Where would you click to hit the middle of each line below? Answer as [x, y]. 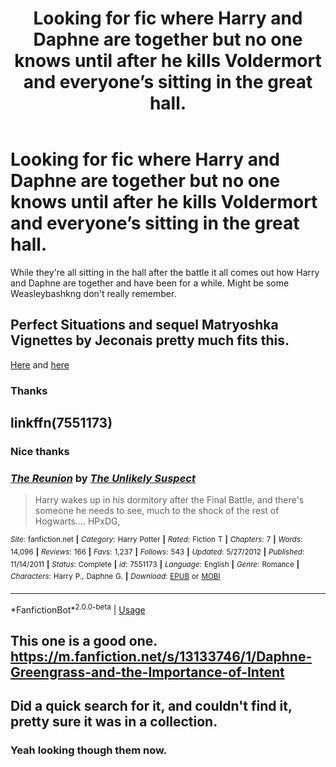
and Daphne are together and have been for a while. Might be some [150, 283]
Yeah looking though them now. [89, 750]
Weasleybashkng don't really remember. [93, 293]
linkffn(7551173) [61, 423]
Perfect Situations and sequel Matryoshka [144, 325]
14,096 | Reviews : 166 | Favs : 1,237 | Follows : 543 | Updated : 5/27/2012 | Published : [157, 552]
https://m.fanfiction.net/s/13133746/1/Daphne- [161, 656]
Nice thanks [40, 451]
